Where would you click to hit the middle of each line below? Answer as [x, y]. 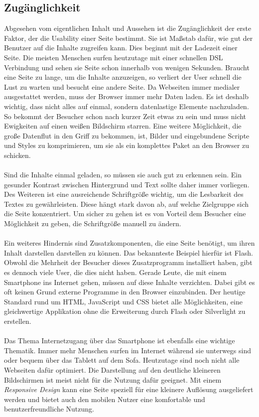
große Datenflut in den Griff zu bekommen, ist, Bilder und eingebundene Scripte [127, 135]
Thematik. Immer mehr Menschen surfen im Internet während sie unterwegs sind [128, 350]
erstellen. [18, 321]
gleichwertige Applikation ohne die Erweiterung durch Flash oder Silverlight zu [125, 311]
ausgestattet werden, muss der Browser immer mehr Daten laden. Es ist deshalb [126, 96]
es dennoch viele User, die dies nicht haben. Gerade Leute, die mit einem [115, 272]
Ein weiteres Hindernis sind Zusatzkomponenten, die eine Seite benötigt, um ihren [129, 243]
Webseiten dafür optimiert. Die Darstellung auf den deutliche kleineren [112, 369]
